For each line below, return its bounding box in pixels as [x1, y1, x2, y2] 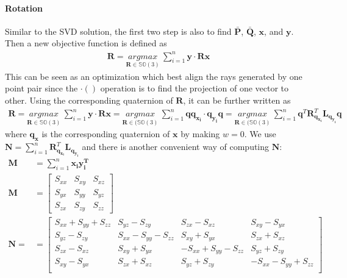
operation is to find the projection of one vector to [100, 82, 289, 94]
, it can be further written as [183, 93, 291, 106]
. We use [244, 127, 276, 140]
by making [181, 127, 220, 140]
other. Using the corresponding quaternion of [5, 93, 173, 106]
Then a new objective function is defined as [5, 37, 167, 49]
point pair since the [5, 82, 78, 94]
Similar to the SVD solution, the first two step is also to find [5, 24, 232, 37]
